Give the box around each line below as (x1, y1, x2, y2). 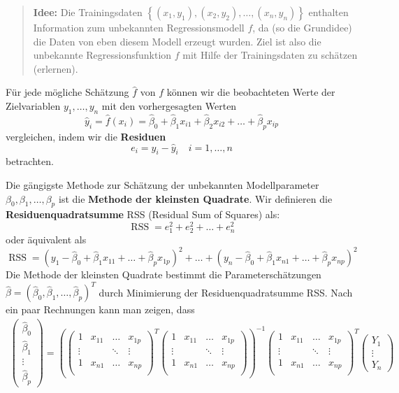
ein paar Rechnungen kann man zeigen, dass (6, 302, 195, 317)
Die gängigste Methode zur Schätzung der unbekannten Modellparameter (6, 177, 319, 192)
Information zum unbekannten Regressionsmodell (33, 20, 245, 34)
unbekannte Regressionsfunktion (33, 48, 172, 62)
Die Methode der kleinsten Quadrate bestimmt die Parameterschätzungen (6, 267, 321, 282)
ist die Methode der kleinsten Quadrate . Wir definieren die (58, 191, 333, 206)
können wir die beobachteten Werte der (166, 85, 335, 99)
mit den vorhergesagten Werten (101, 98, 237, 113)
